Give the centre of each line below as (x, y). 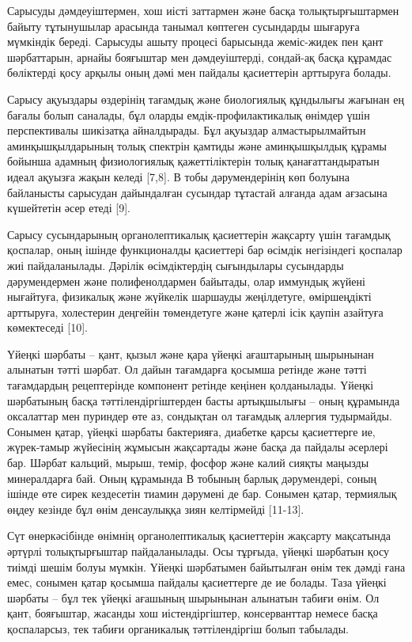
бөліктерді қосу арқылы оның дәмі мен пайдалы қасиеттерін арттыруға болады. (199, 72)
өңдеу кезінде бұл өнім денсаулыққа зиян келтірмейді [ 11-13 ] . (156, 509)
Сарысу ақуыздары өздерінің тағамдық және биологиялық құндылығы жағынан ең (206, 99)
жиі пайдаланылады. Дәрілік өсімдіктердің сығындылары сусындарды (176, 265)
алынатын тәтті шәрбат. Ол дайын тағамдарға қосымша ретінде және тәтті (187, 369)
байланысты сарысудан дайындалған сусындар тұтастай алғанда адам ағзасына (197, 192)
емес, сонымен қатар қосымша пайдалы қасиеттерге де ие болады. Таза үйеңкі (197, 582)
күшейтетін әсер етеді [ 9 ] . (69, 208)
